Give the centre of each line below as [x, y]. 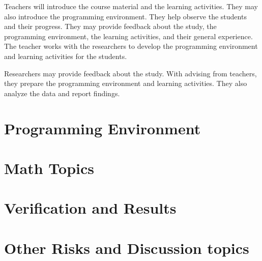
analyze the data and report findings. [62, 93]
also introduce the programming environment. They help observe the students [125, 16]
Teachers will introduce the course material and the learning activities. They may [131, 6]
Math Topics [49, 168]
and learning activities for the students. [66, 56]
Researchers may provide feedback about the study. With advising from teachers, [130, 73]
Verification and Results [90, 208]
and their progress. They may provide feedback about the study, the [110, 26]
